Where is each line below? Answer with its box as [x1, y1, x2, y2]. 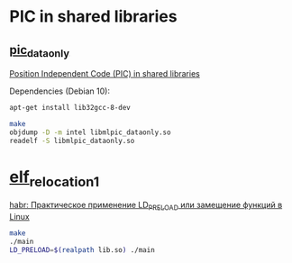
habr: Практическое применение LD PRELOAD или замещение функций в [9, 200, 283, 213]
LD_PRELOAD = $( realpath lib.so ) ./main [9, 245, 155, 254]
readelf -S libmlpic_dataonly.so [9, 136, 135, 145]
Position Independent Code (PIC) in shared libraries [9, 68, 200, 79]
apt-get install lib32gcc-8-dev [9, 104, 131, 113]
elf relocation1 [9, 167, 100, 190]
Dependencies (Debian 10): [9, 86, 111, 96]
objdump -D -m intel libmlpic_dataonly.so [9, 128, 171, 137]
